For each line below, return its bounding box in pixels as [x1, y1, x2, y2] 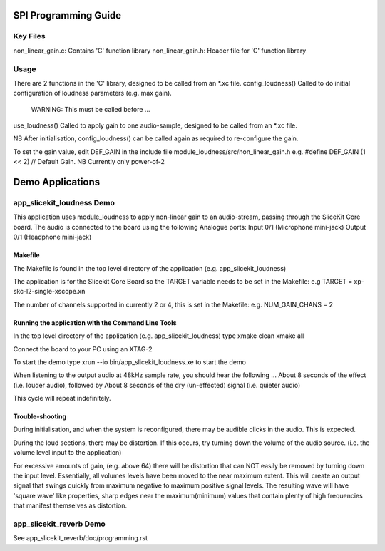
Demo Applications [13, 176, 101, 188]
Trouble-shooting [13, 412, 67, 421]
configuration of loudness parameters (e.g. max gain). [13, 89, 173, 98]
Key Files [13, 31, 46, 41]
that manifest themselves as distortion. [13, 501, 128, 510]
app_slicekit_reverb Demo [13, 519, 106, 529]
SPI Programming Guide [13, 9, 122, 21]
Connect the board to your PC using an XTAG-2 [13, 344, 153, 353]
